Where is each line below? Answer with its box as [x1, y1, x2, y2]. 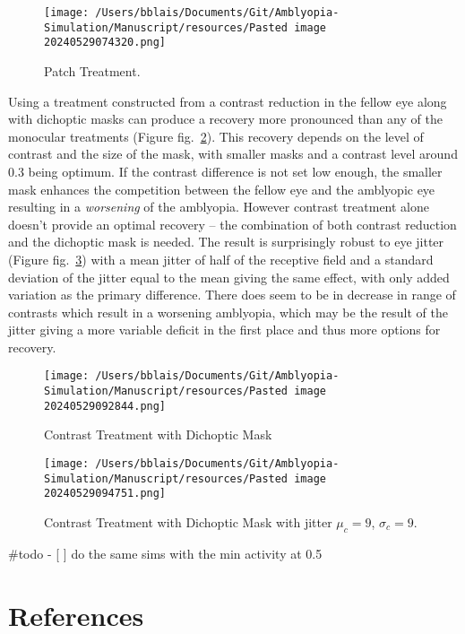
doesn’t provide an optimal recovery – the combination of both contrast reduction [8, 214, 457, 233]
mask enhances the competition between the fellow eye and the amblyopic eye [8, 179, 435, 198]
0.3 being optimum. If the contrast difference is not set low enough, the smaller [8, 161, 443, 180]
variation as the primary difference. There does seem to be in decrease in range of [8, 285, 456, 304]
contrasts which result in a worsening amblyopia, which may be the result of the [8, 302, 448, 321]
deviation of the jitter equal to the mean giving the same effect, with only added [8, 267, 450, 286]
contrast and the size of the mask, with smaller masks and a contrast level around [8, 144, 458, 163]
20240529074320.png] [44, 36, 167, 49]
